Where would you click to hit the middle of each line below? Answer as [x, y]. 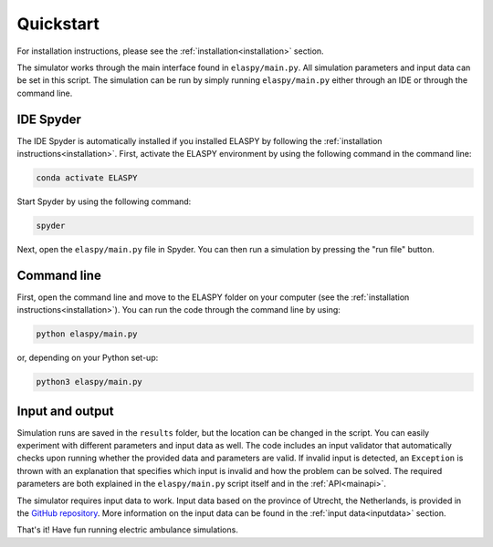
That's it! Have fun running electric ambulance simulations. [128, 530]
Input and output [65, 411]
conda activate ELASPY [87, 178]
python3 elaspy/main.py [89, 382]
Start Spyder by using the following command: [104, 201]
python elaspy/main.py [87, 334]
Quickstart [58, 24]
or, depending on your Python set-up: [88, 358]
